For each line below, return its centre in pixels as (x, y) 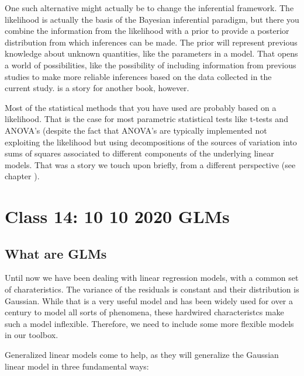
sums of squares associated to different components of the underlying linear (139, 153)
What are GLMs (56, 253)
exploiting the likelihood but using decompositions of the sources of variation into (151, 142)
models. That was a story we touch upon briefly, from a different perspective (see (150, 164)
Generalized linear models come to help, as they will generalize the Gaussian (142, 355)
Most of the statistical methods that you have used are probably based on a (141, 107)
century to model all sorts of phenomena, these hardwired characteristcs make (144, 312)
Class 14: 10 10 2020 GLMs (117, 216)
